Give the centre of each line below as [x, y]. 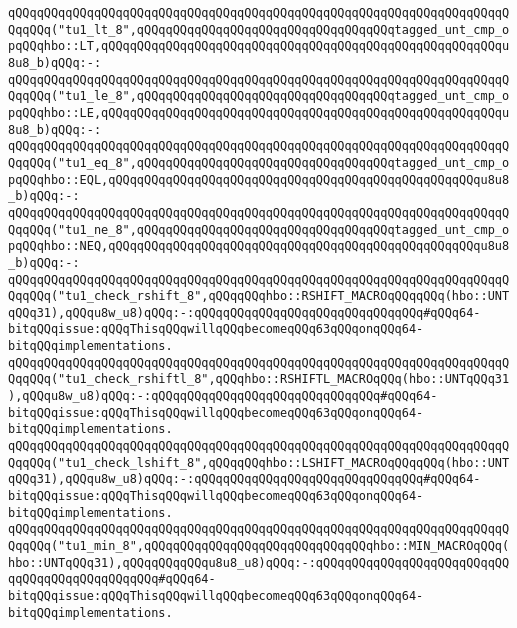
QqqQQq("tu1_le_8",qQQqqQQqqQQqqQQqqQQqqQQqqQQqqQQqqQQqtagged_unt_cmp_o [259, 96]
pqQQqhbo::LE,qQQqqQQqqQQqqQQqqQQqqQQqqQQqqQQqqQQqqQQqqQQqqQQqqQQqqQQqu [259, 112]
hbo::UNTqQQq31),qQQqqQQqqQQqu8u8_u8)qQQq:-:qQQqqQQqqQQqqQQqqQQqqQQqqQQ [259, 562]
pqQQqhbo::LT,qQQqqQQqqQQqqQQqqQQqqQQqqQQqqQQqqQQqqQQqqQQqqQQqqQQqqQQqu [259, 46]
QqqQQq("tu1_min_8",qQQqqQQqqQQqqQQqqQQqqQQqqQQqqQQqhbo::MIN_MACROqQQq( [259, 546]
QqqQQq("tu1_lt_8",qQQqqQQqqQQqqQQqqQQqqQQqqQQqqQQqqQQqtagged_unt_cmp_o [259, 29]
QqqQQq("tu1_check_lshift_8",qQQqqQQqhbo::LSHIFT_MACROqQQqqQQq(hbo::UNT [259, 462]
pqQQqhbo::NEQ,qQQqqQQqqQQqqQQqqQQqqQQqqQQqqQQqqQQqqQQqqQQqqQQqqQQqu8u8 [259, 246]
